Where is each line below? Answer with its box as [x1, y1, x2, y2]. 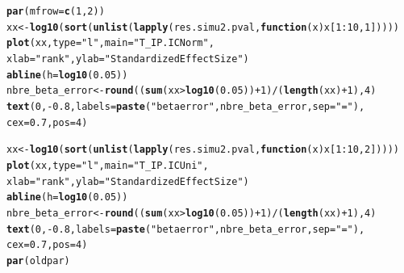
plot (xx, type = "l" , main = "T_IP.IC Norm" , [6, 37, 214, 49]
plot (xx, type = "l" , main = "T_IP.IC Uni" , [6, 159, 209, 171]
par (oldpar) [6, 254, 70, 267]
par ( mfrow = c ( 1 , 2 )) [6, 6, 105, 17]
